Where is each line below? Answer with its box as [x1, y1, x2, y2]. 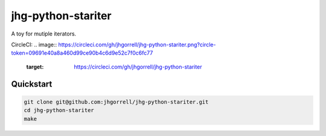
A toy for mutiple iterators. [11, 30, 77, 37]
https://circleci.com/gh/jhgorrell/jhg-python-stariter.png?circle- [58, 41, 216, 48]
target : [26, 63, 44, 70]
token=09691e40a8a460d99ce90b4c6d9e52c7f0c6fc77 [11, 49, 153, 57]
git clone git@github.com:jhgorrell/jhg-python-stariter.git [24, 98, 209, 105]
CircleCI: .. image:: [11, 41, 57, 48]
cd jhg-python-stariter [24, 107, 95, 114]
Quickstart [11, 79, 53, 89]
